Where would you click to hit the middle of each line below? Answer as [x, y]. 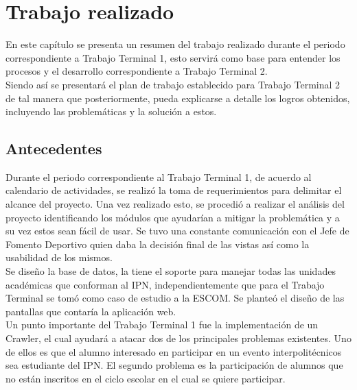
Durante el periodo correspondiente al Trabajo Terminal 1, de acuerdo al [159, 176]
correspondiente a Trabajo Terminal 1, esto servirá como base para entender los [173, 57]
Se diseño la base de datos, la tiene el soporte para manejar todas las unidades [171, 271]
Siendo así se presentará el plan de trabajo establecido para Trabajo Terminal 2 [173, 84]
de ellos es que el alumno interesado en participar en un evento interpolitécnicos [174, 351]
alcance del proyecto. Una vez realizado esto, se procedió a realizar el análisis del [175, 204]
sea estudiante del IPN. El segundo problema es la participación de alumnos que [174, 365]
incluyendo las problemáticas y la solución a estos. [111, 111]
